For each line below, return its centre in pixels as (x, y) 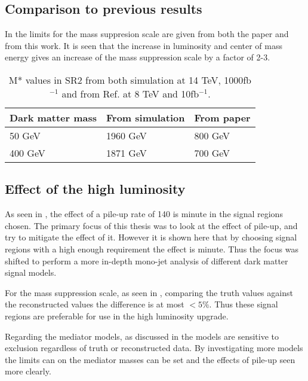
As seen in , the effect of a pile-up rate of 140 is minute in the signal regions (144, 214)
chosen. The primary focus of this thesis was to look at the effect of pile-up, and (151, 225)
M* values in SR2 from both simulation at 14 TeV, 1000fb (130, 80)
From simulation (146, 117)
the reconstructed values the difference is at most (95, 304)
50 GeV (25, 135)
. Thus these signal (244, 304)
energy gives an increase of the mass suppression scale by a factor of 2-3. (138, 57)
